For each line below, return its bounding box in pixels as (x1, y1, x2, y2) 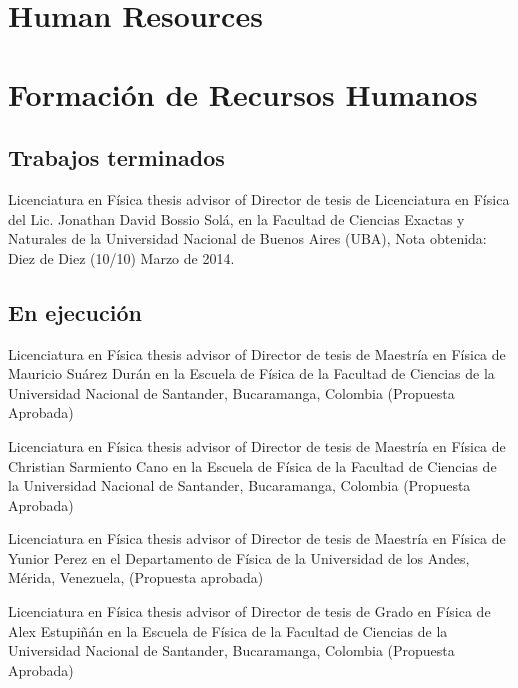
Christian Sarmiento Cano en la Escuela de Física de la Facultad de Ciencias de (8, 455, 497, 476)
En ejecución (8, 296, 142, 327)
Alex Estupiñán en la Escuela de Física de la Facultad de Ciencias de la (8, 620, 448, 641)
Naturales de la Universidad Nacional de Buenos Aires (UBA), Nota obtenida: (8, 228, 487, 249)
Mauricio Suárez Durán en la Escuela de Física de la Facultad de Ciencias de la (8, 363, 495, 384)
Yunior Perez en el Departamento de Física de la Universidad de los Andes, (8, 547, 470, 568)
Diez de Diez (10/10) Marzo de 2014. (8, 247, 235, 268)
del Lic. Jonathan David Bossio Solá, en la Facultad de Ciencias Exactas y (8, 208, 465, 229)
